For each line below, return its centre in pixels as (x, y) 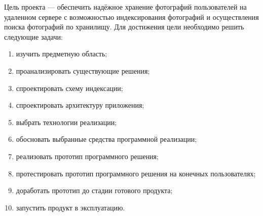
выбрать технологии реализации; (66, 122)
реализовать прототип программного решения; (87, 156)
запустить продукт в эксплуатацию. (70, 207)
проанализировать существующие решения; (83, 70)
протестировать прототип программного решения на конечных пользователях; (136, 173)
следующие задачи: (33, 36)
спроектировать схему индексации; (69, 88)
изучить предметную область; (62, 54)
